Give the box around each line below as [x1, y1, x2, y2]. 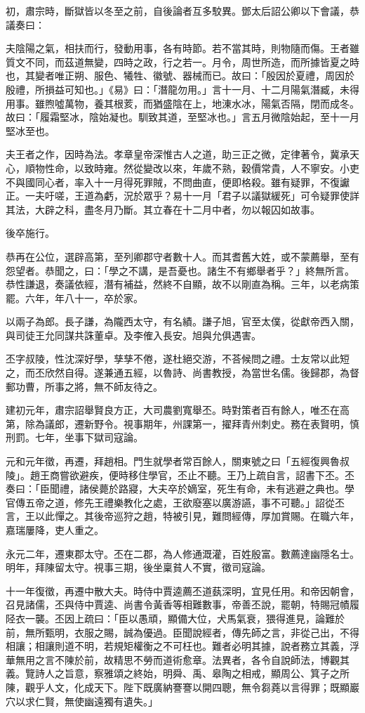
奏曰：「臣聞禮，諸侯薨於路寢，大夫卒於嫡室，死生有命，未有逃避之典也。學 [6, 481, 354, 496]
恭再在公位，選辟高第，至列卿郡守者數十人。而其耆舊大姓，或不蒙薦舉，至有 [6, 249, 359, 263]
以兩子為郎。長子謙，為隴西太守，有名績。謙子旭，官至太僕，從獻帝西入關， [6, 314, 359, 329]
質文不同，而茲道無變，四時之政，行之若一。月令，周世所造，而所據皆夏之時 [6, 54, 359, 69]
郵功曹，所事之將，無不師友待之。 [6, 379, 163, 393]
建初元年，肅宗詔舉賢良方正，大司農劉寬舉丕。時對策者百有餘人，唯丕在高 [6, 403, 350, 417]
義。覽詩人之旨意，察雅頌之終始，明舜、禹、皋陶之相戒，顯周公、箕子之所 [6, 666, 350, 681]
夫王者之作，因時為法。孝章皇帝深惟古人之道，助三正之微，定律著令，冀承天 [6, 147, 359, 162]
